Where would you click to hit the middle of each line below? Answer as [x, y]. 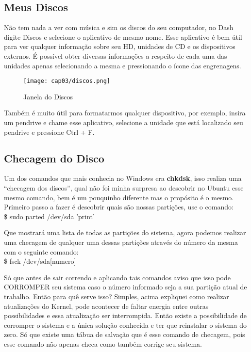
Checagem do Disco [54, 158]
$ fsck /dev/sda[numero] [40, 261]
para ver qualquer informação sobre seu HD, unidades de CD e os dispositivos [120, 46]
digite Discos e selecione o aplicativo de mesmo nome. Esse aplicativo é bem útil [123, 37]
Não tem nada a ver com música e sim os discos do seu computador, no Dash [119, 27]
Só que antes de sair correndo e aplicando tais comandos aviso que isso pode [117, 277]
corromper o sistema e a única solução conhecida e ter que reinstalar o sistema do [125, 325]
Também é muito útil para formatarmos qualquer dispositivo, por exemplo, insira [125, 113]
